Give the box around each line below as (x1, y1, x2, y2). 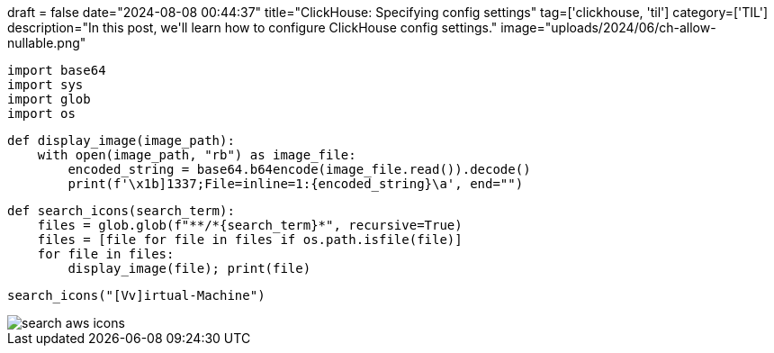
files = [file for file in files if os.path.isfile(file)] (37, 232, 463, 247)
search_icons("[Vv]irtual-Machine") (7, 288, 265, 303)
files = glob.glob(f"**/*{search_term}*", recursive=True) (37, 218, 463, 232)
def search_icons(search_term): (7, 204, 235, 218)
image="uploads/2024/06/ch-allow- (500, 20, 716, 35)
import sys (7, 77, 84, 92)
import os (7, 106, 76, 121)
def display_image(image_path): (7, 133, 235, 148)
